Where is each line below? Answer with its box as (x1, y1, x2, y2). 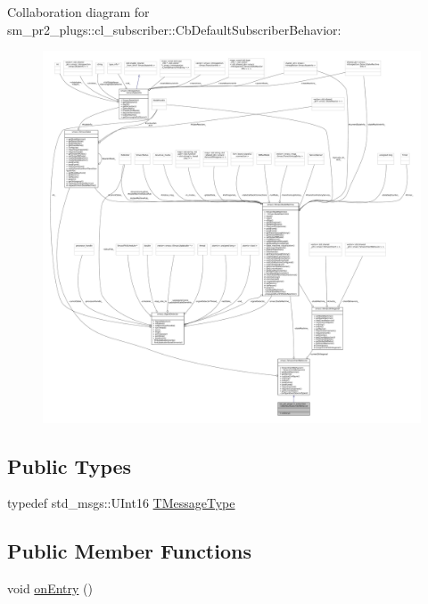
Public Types (7, 452, 132, 479)
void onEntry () (7, 579, 93, 598)
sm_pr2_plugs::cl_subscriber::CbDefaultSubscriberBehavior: (7, 20, 342, 38)
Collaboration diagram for (7, 3, 150, 20)
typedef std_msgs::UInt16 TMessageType (7, 494, 235, 512)
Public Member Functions (7, 537, 251, 565)
